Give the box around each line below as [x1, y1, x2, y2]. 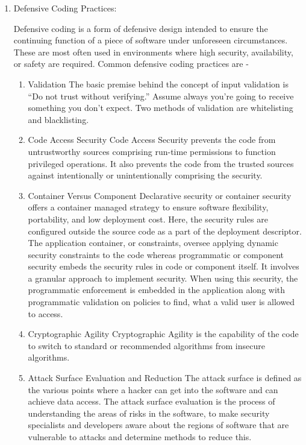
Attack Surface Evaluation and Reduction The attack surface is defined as [28, 371, 302, 384]
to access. [28, 307, 63, 320]
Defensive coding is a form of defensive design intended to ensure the [13, 22, 268, 34]
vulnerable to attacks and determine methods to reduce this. [28, 431, 252, 443]
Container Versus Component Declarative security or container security [28, 189, 292, 201]
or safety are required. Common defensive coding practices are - [13, 57, 249, 70]
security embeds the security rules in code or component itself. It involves [28, 260, 299, 273]
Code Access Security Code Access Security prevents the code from [28, 133, 276, 146]
